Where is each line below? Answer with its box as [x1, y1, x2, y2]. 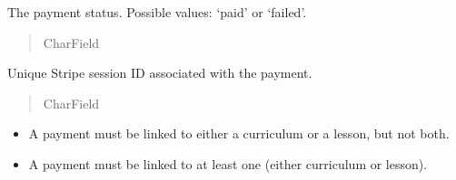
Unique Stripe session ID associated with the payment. [7, 63, 312, 82]
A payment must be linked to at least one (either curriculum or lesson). [28, 154, 428, 173]
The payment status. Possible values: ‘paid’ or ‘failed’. [7, 3, 307, 21]
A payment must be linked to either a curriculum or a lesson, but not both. [28, 124, 450, 143]
